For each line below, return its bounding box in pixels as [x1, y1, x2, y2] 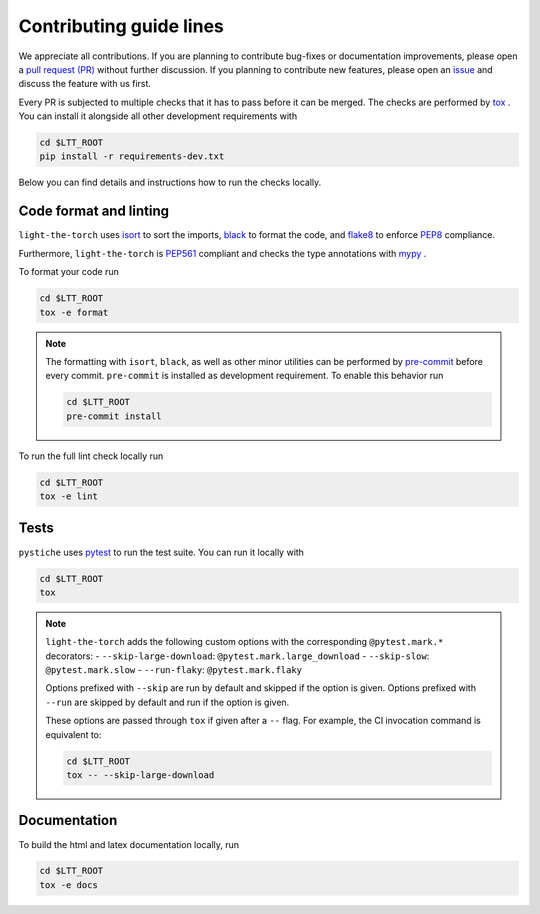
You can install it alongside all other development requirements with [18, 110, 298, 122]
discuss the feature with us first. [18, 78, 152, 90]
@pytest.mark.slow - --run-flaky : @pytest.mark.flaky [45, 664, 303, 676]
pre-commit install [66, 410, 162, 422]
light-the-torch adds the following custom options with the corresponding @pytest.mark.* [45, 636, 444, 648]
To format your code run [18, 266, 119, 278]
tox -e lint [39, 491, 99, 502]
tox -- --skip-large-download [66, 770, 215, 780]
